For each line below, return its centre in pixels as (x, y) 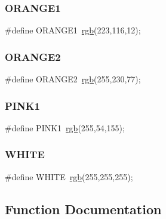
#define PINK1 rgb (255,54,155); (65, 127)
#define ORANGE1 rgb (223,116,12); (73, 30)
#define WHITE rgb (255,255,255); (69, 176)
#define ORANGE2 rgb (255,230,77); (73, 79)
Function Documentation (83, 209)
